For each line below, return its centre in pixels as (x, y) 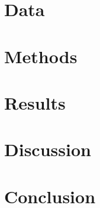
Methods (41, 56)
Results (35, 102)
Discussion (48, 149)
